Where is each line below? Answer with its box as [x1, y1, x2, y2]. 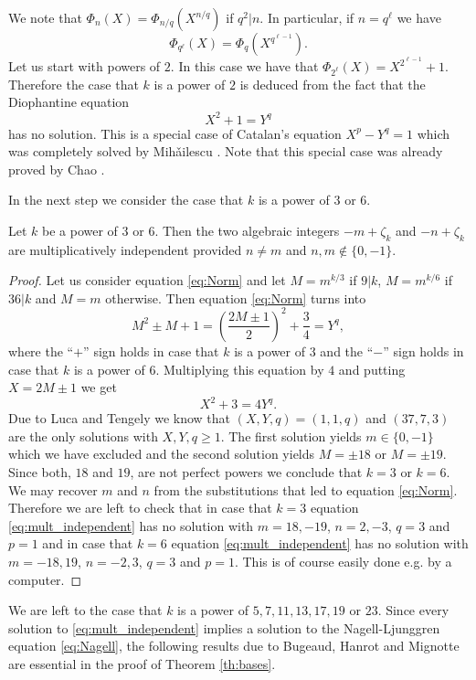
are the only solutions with [8, 426, 158, 445]
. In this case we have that [170, 57, 319, 76]
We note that [8, 8, 82, 27]
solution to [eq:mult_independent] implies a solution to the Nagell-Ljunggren [8, 618, 440, 637]
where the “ [8, 341, 74, 360]
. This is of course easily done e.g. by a [234, 551, 452, 570]
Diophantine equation [8, 92, 130, 112]
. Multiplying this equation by [155, 359, 324, 378]
